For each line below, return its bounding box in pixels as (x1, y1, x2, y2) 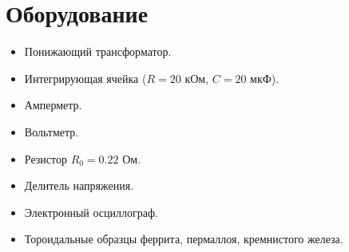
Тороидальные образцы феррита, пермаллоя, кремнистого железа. (24, 230, 343, 247)
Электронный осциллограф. (24, 203, 158, 220)
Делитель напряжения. (24, 177, 134, 194)
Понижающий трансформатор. (24, 43, 172, 60)
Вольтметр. (24, 123, 79, 140)
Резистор (24, 150, 67, 167)
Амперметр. (24, 96, 82, 113)
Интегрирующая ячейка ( (24, 69, 147, 86)
